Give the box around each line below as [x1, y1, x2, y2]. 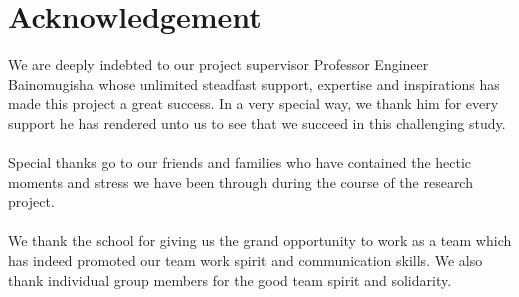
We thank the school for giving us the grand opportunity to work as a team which [8, 230, 512, 251]
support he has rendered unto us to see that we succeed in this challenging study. [8, 112, 506, 133]
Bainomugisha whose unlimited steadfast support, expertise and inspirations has [8, 73, 500, 94]
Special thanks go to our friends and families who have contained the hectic [8, 152, 472, 173]
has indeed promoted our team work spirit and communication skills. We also [8, 250, 483, 271]
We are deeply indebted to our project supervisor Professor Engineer [8, 54, 429, 75]
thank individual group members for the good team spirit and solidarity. [8, 269, 452, 290]
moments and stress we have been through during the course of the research [8, 171, 473, 192]
